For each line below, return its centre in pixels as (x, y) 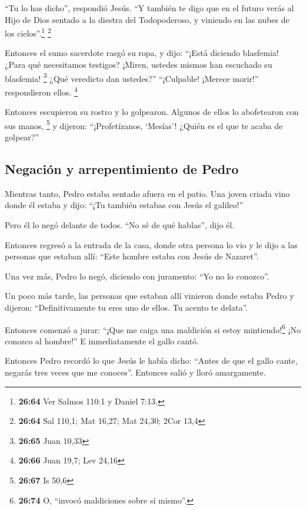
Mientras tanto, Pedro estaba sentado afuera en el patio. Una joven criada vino (147, 193)
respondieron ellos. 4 (41, 91)
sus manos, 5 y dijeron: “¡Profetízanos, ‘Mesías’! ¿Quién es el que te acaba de (144, 124)
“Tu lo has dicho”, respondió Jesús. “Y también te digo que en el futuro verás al (149, 8)
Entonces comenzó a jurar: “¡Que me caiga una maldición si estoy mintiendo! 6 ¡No (153, 328)
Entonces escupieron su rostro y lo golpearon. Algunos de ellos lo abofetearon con (152, 112)
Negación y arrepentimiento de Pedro (122, 168)
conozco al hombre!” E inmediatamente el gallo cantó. (102, 340)
